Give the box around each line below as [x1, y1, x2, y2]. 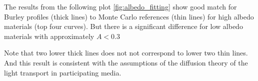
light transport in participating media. [4, 67, 121, 77]
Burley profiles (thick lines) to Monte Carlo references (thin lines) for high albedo [4, 11, 254, 21]
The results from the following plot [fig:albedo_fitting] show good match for [4, 1, 237, 11]
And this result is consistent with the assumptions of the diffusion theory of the [4, 57, 248, 67]
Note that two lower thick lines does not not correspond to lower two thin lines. [4, 47, 248, 58]
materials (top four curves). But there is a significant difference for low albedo [4, 21, 243, 31]
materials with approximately [4, 30, 94, 41]
